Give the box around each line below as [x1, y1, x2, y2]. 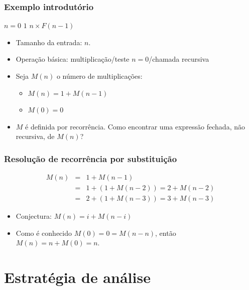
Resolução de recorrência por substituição [4, 152, 177, 165]
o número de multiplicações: [56, 71, 143, 81]
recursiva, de [16, 131, 55, 141]
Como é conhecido [16, 227, 72, 238]
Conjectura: [16, 211, 52, 221]
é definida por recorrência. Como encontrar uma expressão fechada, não [25, 121, 245, 131]
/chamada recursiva [149, 54, 209, 64]
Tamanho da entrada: [16, 37, 82, 47]
